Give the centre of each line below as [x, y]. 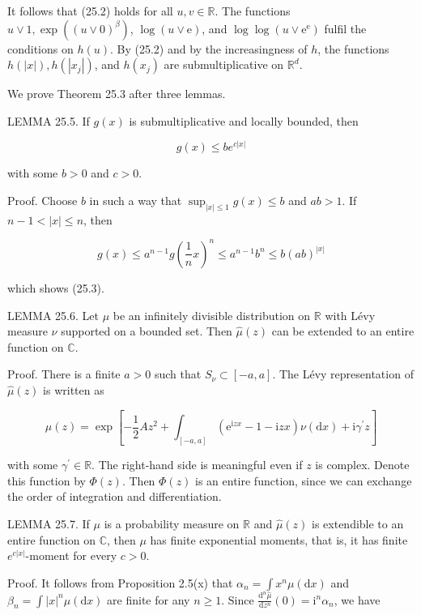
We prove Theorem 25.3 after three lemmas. [117, 94]
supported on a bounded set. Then [147, 331]
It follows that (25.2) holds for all [90, 11]
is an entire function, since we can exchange [304, 480]
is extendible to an [358, 523]
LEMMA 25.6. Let [53, 315]
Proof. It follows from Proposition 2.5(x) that [120, 582]
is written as [74, 389]
